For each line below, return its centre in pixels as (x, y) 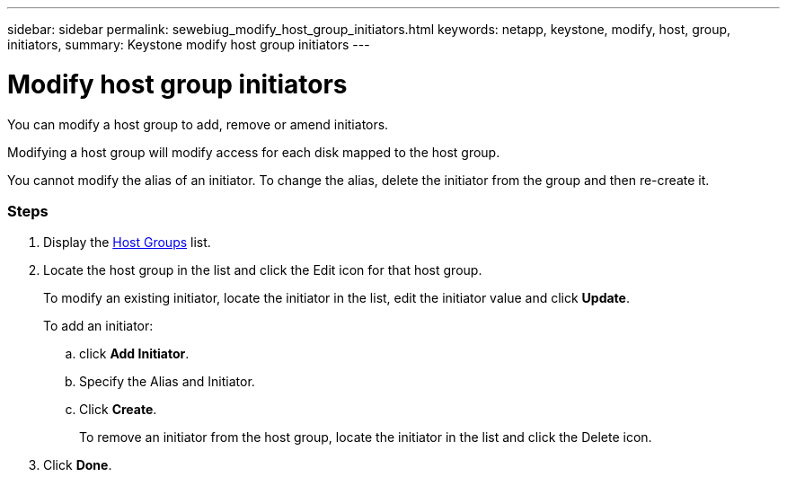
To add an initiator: (98, 326)
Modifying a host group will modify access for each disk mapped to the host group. (254, 152)
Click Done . (78, 465)
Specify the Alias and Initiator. (167, 382)
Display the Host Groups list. (127, 243)
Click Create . (118, 410)
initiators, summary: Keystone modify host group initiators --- (189, 44)
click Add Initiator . (134, 354)
